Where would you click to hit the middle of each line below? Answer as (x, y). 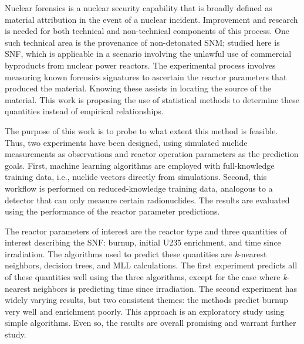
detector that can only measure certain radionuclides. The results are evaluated (147, 200)
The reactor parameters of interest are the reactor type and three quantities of (146, 231)
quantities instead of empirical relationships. (84, 111)
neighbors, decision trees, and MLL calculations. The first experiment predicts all (151, 265)
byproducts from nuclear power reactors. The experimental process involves (140, 65)
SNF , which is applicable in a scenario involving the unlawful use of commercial (148, 54)
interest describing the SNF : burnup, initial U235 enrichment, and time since (143, 242)
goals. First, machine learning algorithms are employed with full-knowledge (140, 165)
